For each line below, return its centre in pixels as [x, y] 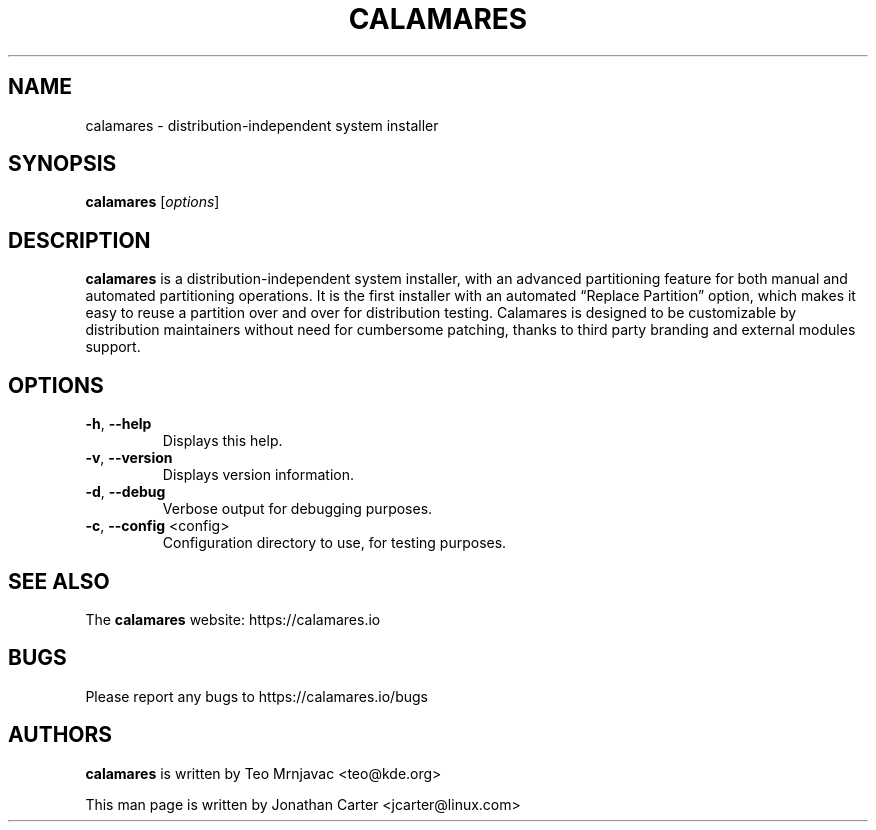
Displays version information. [258, 475]
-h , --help [118, 424]
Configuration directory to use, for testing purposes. [334, 543]
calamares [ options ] [152, 202]
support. [113, 347]
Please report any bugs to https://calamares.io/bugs [256, 696]
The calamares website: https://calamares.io [233, 619]
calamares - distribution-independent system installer [262, 125]
